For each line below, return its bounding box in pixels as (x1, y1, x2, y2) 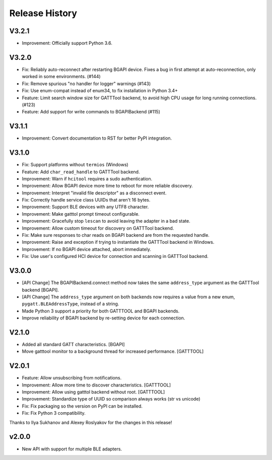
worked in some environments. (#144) (22, 74, 101, 80)
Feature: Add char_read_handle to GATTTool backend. (22, 169, 140, 175)
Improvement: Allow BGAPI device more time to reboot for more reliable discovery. (22, 183, 193, 189)
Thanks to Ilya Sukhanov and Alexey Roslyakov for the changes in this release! (9, 419, 172, 425)
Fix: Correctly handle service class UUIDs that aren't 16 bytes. (22, 197, 151, 203)
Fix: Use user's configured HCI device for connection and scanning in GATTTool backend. (22, 253, 209, 259)
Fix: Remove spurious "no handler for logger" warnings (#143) (22, 81, 151, 87)
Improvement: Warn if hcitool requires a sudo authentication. (22, 175, 153, 181)
